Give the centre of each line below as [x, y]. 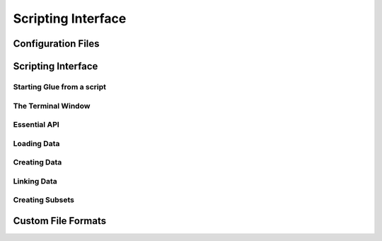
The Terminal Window [52, 106]
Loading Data [36, 143]
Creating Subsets [44, 200]
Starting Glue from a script [59, 86]
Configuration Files [56, 44]
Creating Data [37, 162]
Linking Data [35, 181]
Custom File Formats [60, 221]
